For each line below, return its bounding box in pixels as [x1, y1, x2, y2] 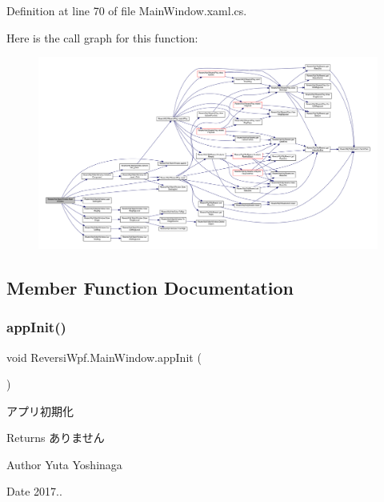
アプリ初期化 [6, 402, 74, 419]
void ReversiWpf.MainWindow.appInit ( [6, 348, 202, 365]
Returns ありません [6, 429, 105, 446]
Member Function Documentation [6, 275, 294, 299]
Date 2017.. [6, 483, 62, 500]
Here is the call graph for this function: [6, 29, 198, 46]
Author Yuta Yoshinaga [6, 456, 122, 472]
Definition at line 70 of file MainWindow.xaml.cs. [6, 2, 247, 18]
